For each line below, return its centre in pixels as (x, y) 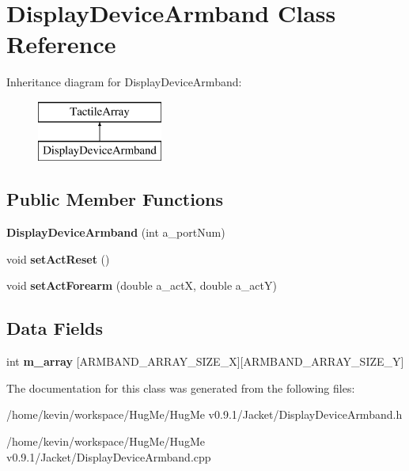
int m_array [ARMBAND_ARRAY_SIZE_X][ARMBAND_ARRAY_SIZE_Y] (205, 361)
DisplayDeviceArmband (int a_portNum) (116, 232)
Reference (61, 44)
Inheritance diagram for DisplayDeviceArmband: (124, 82)
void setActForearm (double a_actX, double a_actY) (142, 285)
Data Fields (55, 328)
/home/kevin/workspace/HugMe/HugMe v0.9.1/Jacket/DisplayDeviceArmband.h (204, 414)
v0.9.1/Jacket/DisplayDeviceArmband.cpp (109, 456)
